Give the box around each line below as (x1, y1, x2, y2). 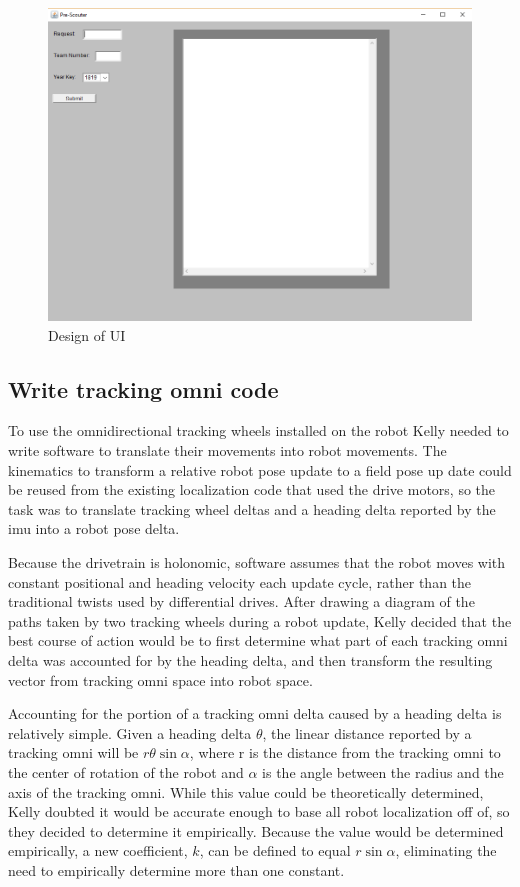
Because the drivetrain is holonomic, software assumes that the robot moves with (8, 551, 506, 572)
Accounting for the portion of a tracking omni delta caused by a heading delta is (8, 703, 502, 724)
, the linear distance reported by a (262, 722, 472, 743)
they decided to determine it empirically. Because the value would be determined (8, 820, 504, 841)
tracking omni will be (8, 742, 139, 763)
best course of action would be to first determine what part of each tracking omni (8, 630, 508, 651)
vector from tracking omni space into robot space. (8, 669, 313, 690)
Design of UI (48, 324, 126, 345)
